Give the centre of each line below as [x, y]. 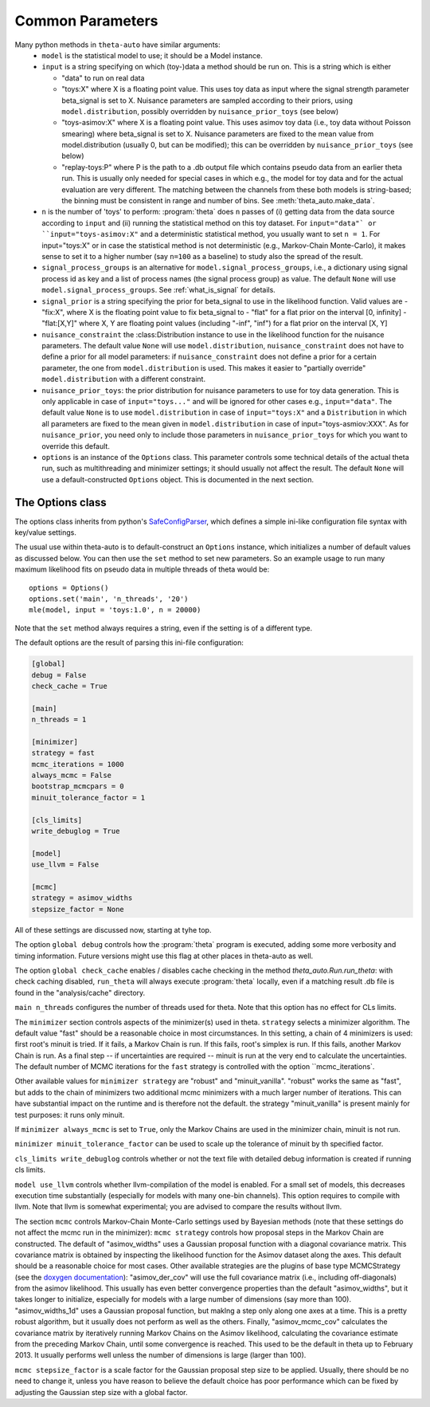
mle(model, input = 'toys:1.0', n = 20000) [115, 610]
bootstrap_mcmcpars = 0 [78, 786]
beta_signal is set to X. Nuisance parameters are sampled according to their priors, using [207, 100]
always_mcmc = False [71, 776]
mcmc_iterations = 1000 [78, 764]
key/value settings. [46, 533]
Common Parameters [86, 21]
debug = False [59, 675]
